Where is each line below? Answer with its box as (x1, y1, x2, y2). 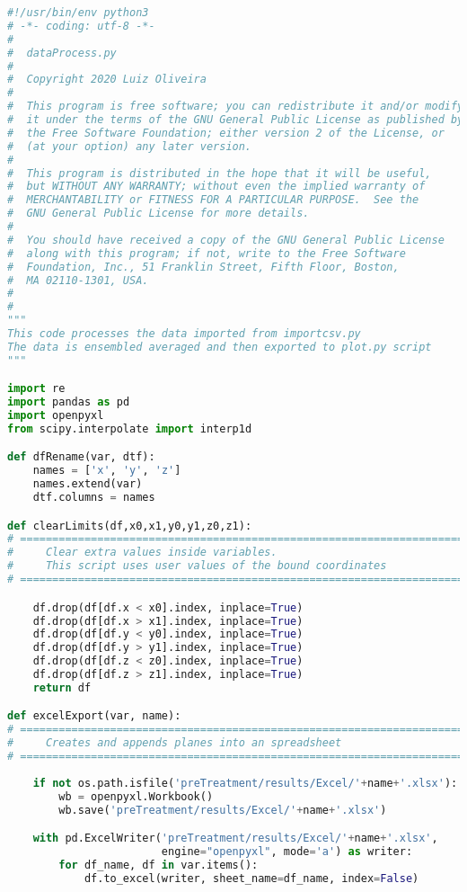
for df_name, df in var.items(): (58, 858, 259, 871)
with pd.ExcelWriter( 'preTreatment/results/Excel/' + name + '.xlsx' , (32, 832, 438, 845)
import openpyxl (7, 409, 104, 423)
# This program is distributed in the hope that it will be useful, (7, 166, 432, 180)
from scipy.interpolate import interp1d (7, 422, 252, 435)
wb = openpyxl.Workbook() (58, 789, 214, 803)
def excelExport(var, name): (7, 709, 181, 723)
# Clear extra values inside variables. (7, 546, 278, 559)
